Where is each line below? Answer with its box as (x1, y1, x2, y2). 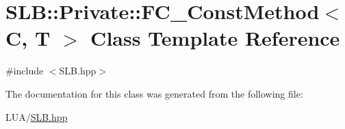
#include (5, 63, 44, 78)
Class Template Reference (90, 24, 340, 52)
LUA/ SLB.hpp (5, 109, 68, 124)
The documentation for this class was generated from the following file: (5, 86, 303, 100)
